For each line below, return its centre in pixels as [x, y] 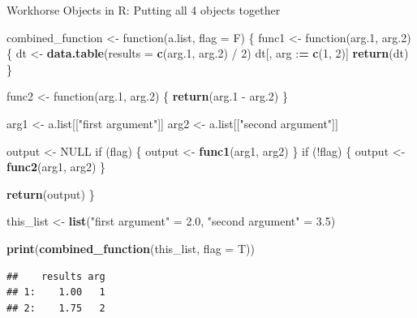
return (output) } [51, 193]
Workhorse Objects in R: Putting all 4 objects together [144, 10]
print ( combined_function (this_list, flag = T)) [131, 248]
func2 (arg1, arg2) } [56, 167]
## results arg [56, 276]
